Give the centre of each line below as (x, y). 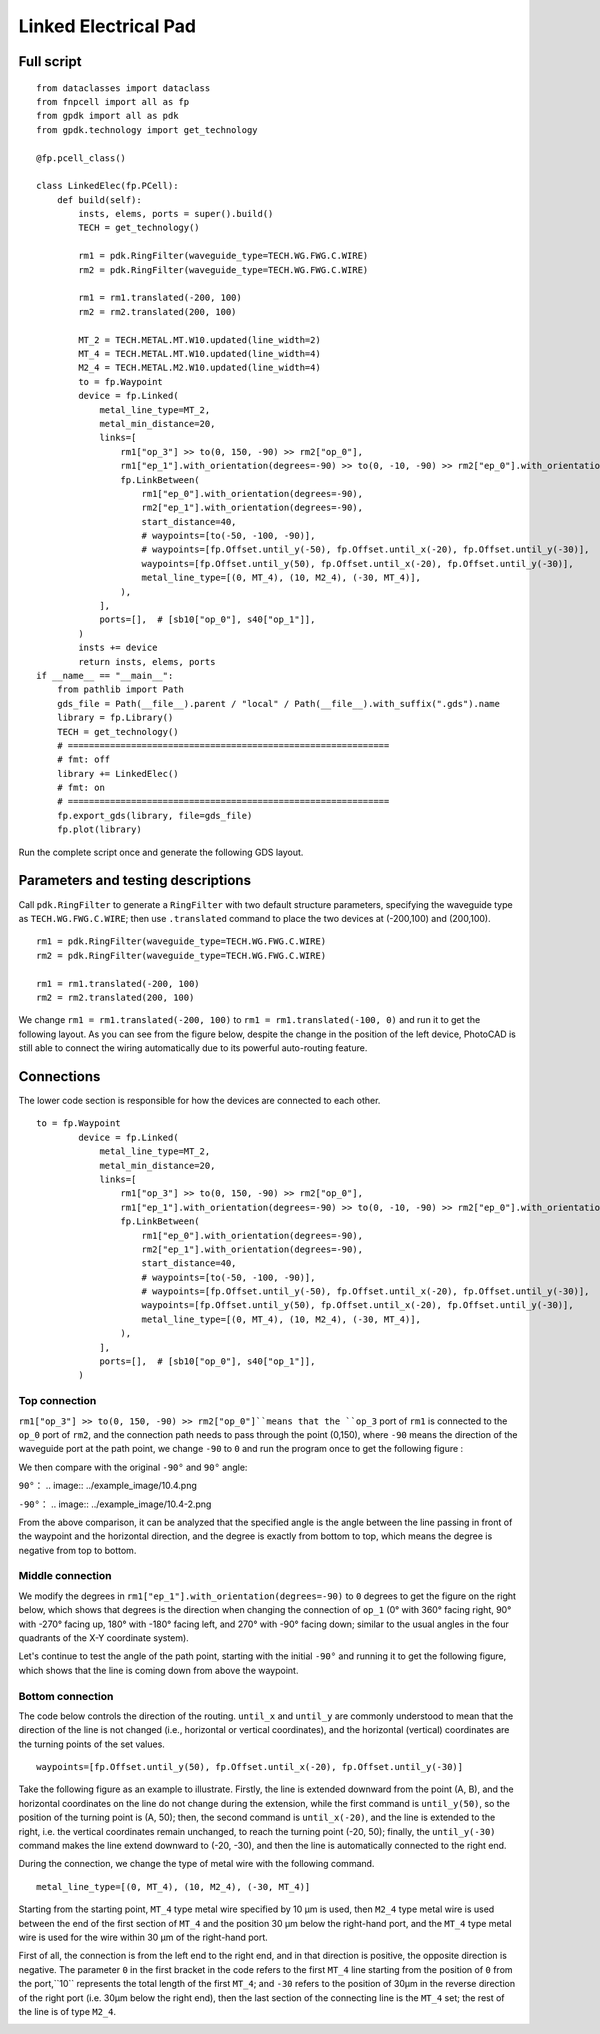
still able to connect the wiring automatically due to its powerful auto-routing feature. (193, 1048)
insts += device (118, 648)
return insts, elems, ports (147, 661)
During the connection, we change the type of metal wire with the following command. (196, 1864)
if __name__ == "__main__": (105, 675)
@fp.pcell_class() (81, 158)
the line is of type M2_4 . (67, 2011)
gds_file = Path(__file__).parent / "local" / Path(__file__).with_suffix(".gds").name (278, 703)
